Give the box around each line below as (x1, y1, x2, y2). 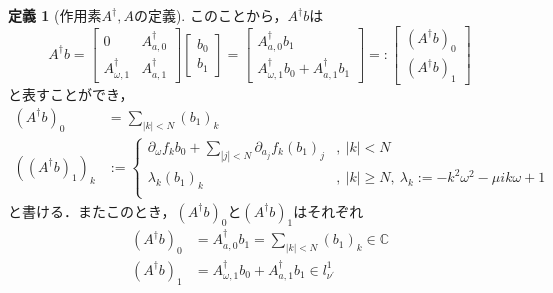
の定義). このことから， (133, 5, 288, 25)
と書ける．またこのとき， (8, 200, 176, 221)
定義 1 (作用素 (8, 5, 102, 25)
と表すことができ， (8, 84, 134, 105)
